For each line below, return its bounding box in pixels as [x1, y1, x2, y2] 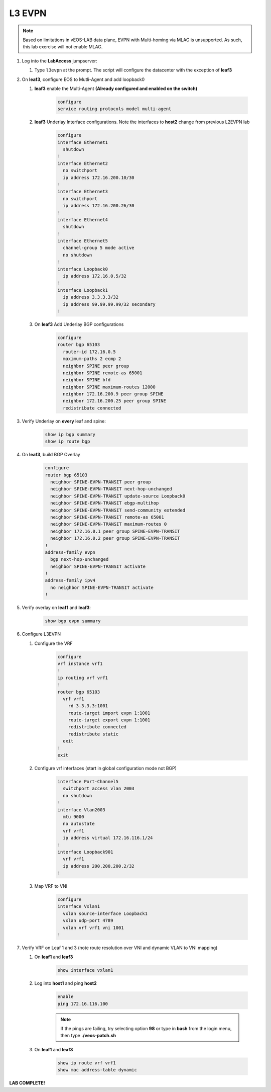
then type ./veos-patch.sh [60, 1033, 116, 1039]
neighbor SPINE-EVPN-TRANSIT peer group [50, 479, 151, 485]
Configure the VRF [34, 640, 73, 646]
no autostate [63, 821, 95, 827]
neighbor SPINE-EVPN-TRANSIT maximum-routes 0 [50, 521, 167, 527]
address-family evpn [45, 549, 95, 555]
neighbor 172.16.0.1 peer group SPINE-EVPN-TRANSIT [50, 528, 180, 534]
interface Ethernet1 [57, 139, 108, 145]
